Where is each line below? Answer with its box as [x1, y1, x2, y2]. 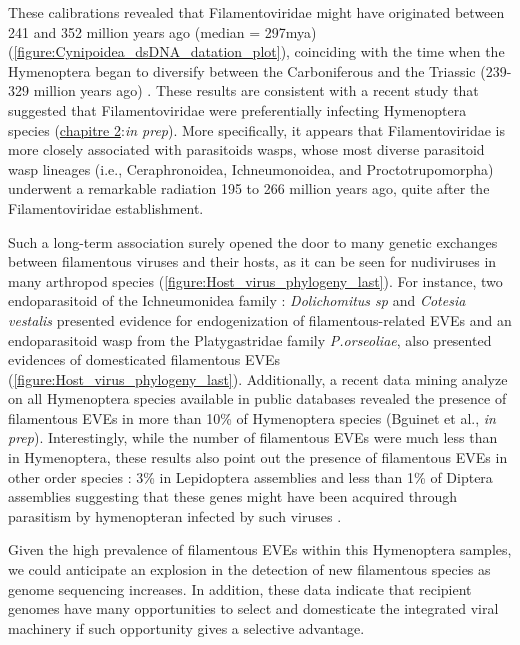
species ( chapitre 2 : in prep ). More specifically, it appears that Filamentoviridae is [8, 119, 505, 140]
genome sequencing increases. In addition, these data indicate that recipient [8, 578, 472, 599]
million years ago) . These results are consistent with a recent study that [33, 80, 479, 101]
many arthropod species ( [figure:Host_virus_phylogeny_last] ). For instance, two [8, 270, 503, 291]
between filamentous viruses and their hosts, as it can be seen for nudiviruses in [8, 251, 497, 272]
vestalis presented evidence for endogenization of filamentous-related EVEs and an [8, 309, 512, 330]
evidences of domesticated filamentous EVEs [8, 349, 281, 370]
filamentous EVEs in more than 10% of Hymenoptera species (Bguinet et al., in [8, 407, 496, 428]
